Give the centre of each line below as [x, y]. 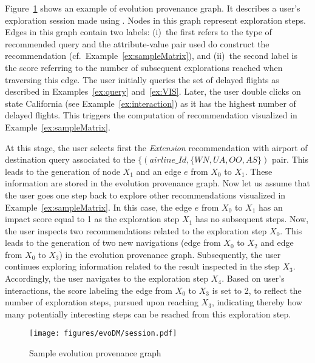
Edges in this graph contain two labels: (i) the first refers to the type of [138, 32]
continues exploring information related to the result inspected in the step [142, 266]
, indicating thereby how [257, 302]
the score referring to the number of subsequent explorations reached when [144, 67]
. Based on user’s [253, 278]
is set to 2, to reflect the [257, 290]
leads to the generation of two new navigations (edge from [113, 243]
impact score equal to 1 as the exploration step [92, 219]
